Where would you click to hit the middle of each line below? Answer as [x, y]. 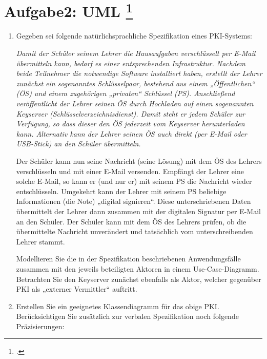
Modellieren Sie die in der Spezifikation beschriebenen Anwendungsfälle [128, 259]
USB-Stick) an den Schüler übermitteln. [78, 144]
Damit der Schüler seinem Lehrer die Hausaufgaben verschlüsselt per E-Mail [136, 53]
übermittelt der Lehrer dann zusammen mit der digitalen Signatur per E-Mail [138, 211]
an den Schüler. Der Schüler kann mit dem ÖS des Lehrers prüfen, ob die [131, 221]
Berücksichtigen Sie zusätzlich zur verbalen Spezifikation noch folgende [127, 316]
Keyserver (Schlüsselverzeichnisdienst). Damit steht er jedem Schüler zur [130, 113]
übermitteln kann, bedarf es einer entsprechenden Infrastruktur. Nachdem [131, 63]
